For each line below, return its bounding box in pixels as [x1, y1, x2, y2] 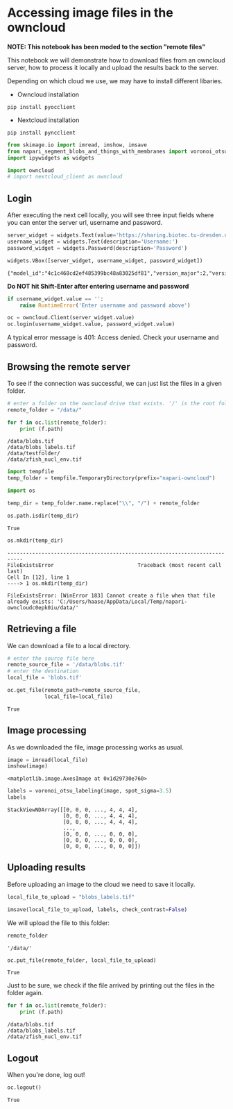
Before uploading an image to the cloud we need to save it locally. [7, 880, 196, 888]
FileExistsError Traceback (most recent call [7, 561, 222, 568]
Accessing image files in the [7, 5, 173, 21]
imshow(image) [7, 763, 49, 770]
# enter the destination [7, 668, 79, 675]
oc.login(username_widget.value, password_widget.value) [7, 321, 175, 328]
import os [7, 487, 36, 494]
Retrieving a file [7, 623, 77, 635]
